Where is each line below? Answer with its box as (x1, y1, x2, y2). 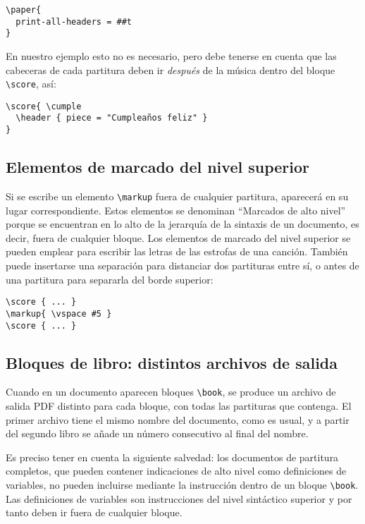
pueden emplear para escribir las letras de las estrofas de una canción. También (6, 244, 348, 259)
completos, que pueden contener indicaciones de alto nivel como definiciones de (6, 463, 347, 478)
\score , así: (6, 76, 56, 91)
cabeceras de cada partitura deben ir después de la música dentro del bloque (6, 62, 335, 77)
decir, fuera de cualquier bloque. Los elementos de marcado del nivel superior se (6, 230, 351, 245)
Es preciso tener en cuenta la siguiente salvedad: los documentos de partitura (6, 449, 339, 464)
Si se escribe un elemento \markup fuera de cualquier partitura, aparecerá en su (6, 188, 349, 203)
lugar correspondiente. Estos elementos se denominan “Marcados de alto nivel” (6, 202, 346, 217)
